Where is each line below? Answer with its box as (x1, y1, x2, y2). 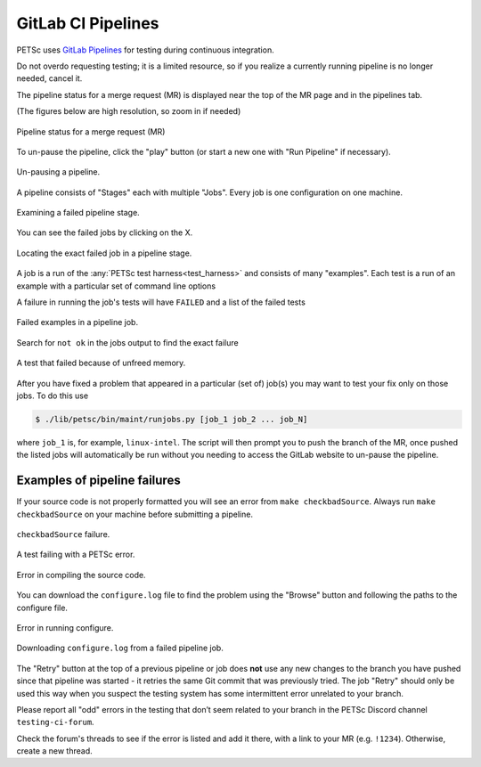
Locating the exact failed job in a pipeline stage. (16, 248, 192, 258)
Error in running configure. (16, 622, 114, 632)
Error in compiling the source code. (16, 569, 146, 580)
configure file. (16, 602, 69, 613)
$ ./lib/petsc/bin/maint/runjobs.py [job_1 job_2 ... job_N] (35, 414, 308, 424)
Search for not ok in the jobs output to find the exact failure (16, 337, 240, 347)
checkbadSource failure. (16, 529, 110, 540)
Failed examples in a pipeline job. (16, 317, 138, 328)
